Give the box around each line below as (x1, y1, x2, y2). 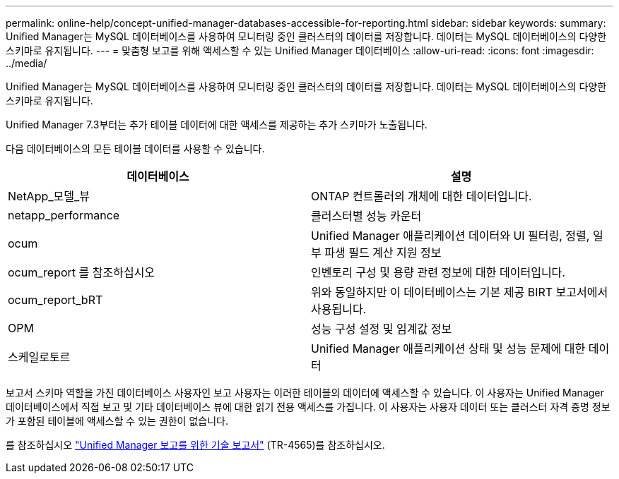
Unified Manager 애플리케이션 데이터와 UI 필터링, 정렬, (311, 229, 590, 243)
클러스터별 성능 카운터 (311, 209, 422, 223)
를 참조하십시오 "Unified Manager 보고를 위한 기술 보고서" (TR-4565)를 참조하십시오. (6, 439, 385, 451)
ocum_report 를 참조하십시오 (8, 265, 155, 279)
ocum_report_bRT (8, 293, 103, 307)
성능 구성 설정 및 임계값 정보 (311, 322, 452, 336)
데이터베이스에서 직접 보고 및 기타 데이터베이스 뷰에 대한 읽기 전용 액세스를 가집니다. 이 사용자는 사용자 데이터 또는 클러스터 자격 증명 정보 (6, 401, 611, 413)
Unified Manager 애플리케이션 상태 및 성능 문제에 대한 (311, 341, 586, 356)
